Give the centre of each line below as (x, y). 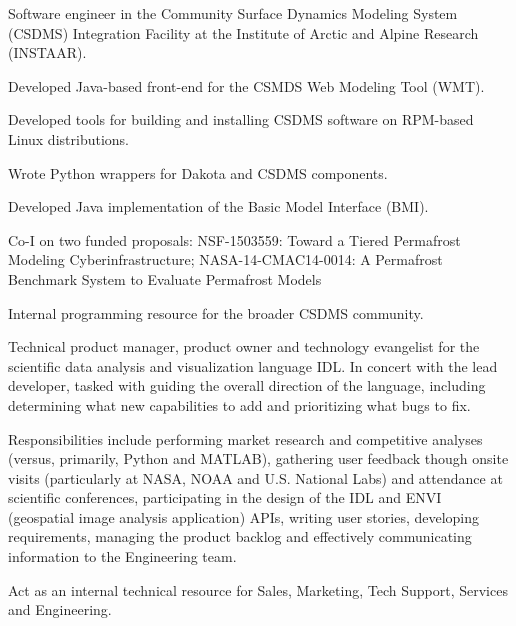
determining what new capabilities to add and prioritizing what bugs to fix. (239, 404)
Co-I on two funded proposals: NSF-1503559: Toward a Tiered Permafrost (234, 239)
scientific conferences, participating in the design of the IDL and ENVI (225, 497)
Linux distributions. (68, 138)
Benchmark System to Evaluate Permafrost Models (165, 278)
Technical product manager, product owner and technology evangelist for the (244, 346)
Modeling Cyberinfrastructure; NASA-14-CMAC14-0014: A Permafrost (225, 259)
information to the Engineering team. (122, 556)
